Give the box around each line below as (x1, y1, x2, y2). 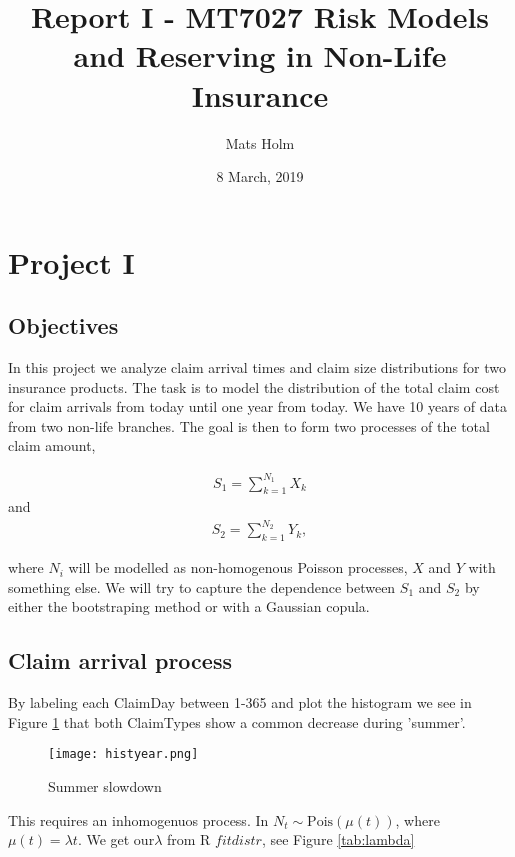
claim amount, (8, 435, 96, 456)
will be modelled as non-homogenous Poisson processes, (68, 557, 408, 578)
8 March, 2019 (216, 166, 304, 187)
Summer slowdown (48, 776, 162, 797)
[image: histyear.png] (48, 747, 199, 762)
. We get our (77, 829, 155, 850)
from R (166, 829, 211, 850)
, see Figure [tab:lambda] (261, 829, 415, 850)
